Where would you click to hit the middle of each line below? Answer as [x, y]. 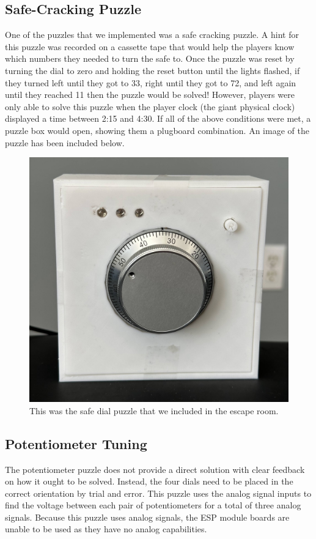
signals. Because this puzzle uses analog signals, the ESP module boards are [147, 517]
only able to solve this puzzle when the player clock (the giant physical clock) [150, 106]
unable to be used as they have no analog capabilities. [106, 529]
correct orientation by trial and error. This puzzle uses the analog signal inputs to [158, 493]
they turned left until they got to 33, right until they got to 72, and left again [151, 82]
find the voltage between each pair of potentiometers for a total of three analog [153, 505]
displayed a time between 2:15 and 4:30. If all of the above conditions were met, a [158, 118]
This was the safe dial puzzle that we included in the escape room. [154, 410]
